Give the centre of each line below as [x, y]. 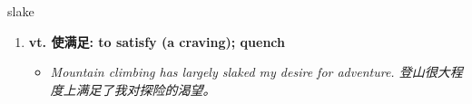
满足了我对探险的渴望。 [146, 89]
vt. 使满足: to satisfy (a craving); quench [157, 41]
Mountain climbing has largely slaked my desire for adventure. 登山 [237, 72]
